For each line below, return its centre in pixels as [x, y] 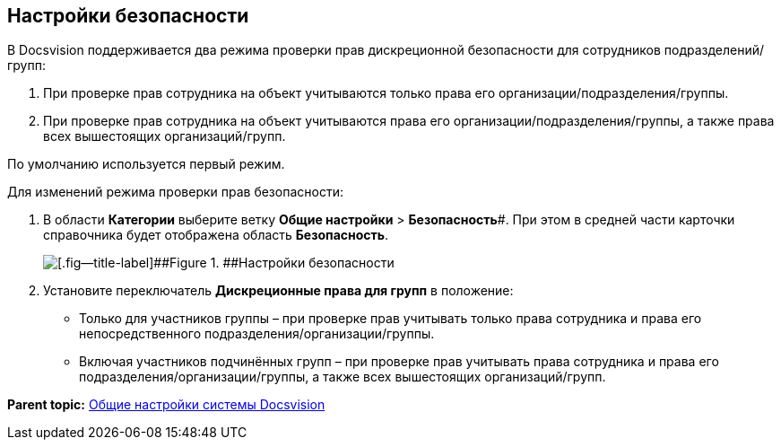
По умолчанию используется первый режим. [146, 164]
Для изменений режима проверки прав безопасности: [175, 192]
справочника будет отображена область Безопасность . [216, 235]
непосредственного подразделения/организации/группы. [257, 334]
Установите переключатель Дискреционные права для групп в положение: [278, 291]
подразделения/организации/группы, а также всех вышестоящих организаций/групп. [343, 377]
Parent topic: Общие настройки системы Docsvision [166, 405]
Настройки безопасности [128, 16]
